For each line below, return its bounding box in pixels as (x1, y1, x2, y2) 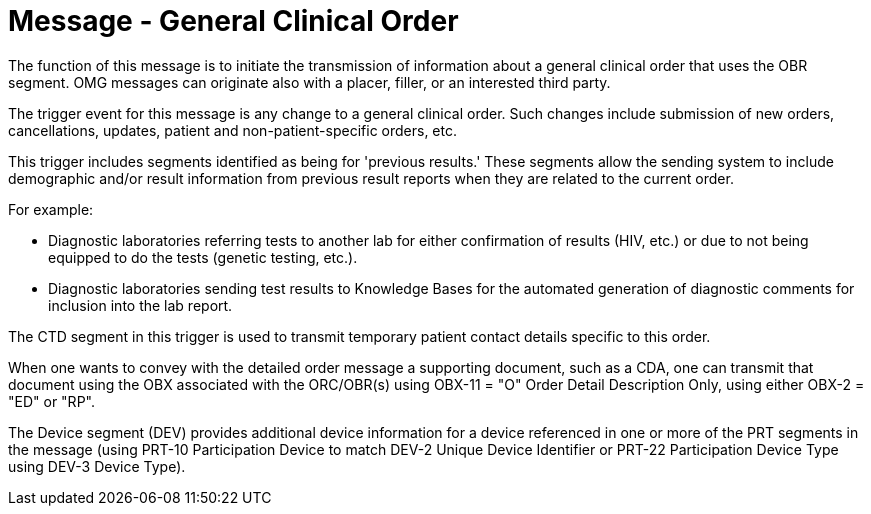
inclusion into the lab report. (48, 296, 233, 314)
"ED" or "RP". (8, 392, 95, 410)
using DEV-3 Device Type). (8, 457, 186, 475)
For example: (8, 200, 94, 218)
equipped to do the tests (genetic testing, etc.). (48, 248, 358, 266)
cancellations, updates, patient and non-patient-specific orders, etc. (8, 121, 458, 139)
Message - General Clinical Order (8, 4, 459, 38)
